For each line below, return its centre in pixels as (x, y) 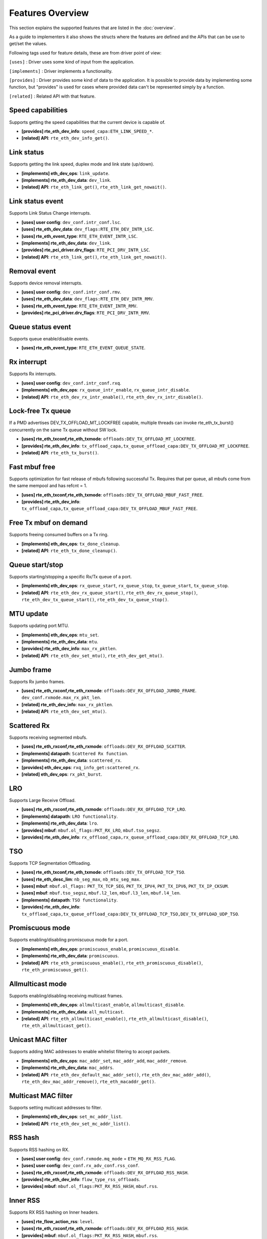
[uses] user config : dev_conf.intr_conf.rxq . (71, 383)
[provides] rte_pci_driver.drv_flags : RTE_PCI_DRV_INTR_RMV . (86, 313)
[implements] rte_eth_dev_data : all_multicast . (73, 1012)
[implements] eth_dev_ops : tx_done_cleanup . (71, 544)
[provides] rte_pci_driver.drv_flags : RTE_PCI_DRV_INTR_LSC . (86, 250)
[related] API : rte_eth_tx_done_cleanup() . (69, 551)
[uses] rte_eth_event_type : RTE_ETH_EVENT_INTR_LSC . (80, 236)
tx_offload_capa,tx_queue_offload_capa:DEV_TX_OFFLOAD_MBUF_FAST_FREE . (110, 508)
